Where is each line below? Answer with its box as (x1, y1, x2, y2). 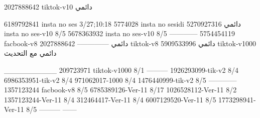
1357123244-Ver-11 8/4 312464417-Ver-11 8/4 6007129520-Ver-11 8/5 (4, 94, 216, 104)
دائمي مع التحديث (4, 48, 57, 58)
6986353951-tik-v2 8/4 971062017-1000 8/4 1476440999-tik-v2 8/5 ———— (4, 74, 237, 85)
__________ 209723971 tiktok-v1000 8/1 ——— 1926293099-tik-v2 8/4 (4, 64, 239, 75)
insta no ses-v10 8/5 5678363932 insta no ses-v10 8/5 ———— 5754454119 (4, 28, 235, 39)
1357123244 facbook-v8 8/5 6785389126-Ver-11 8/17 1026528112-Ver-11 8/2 (4, 84, 237, 95)
